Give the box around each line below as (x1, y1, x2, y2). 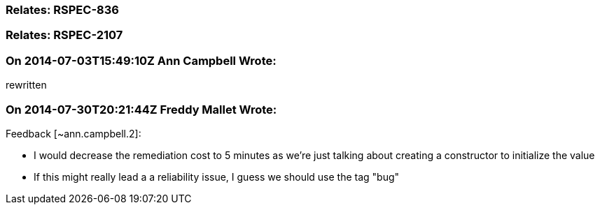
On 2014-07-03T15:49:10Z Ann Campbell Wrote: (6, 53, 277, 68)
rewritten (6, 79, 47, 91)
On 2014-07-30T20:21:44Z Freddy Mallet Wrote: (6, 102, 277, 117)
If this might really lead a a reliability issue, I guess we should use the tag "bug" (34, 170, 400, 183)
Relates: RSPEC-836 (6, 3, 119, 17)
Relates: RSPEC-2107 (6, 28, 123, 43)
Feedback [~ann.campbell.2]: (6, 127, 141, 140)
